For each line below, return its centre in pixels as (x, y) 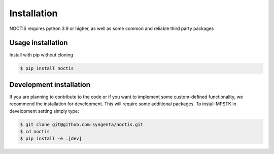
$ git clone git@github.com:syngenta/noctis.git (82, 124)
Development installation (50, 85)
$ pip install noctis (47, 68)
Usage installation (39, 43)
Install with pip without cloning (41, 55)
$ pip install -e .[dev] (51, 139)
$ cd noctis (35, 132)
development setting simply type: (44, 111)
